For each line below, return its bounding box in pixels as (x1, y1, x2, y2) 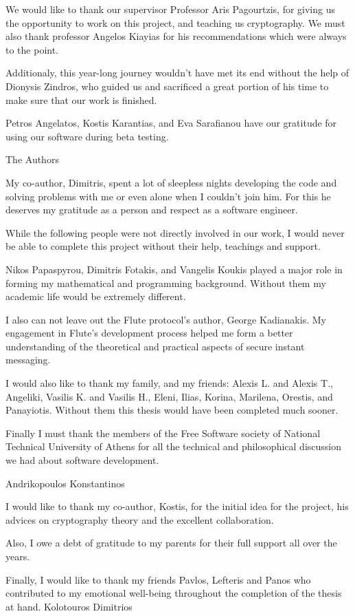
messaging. (5, 352, 51, 367)
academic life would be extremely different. (5, 289, 186, 304)
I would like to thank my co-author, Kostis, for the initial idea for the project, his (5, 499, 349, 513)
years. (5, 549, 30, 563)
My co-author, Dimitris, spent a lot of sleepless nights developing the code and (5, 175, 337, 189)
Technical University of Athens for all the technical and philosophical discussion (5, 439, 342, 454)
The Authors (5, 152, 59, 167)
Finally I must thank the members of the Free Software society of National (5, 425, 321, 440)
